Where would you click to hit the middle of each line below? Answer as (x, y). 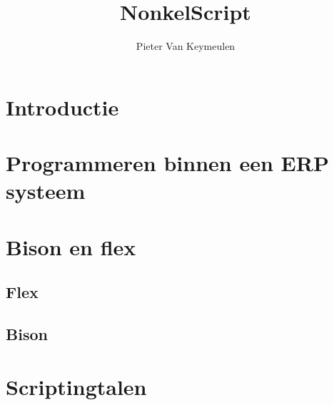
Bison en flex (71, 246)
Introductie (62, 107)
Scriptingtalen (76, 386)
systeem (46, 191)
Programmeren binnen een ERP (167, 163)
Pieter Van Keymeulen (186, 46)
